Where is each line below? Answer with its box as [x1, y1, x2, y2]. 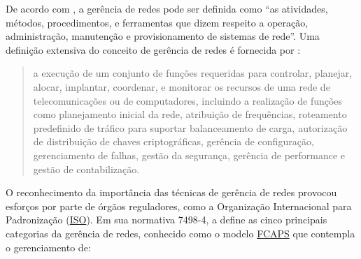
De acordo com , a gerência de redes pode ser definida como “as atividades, [6, 1, 328, 15]
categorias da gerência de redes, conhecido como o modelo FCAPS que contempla [6, 225, 355, 240]
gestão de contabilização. [33, 161, 140, 176]
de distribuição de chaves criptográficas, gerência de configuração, [33, 134, 314, 149]
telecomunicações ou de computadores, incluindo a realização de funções [33, 93, 343, 108]
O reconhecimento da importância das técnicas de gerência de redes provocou [6, 185, 337, 200]
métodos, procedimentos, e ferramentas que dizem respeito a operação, [6, 15, 309, 29]
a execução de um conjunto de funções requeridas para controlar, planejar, [33, 66, 353, 80]
